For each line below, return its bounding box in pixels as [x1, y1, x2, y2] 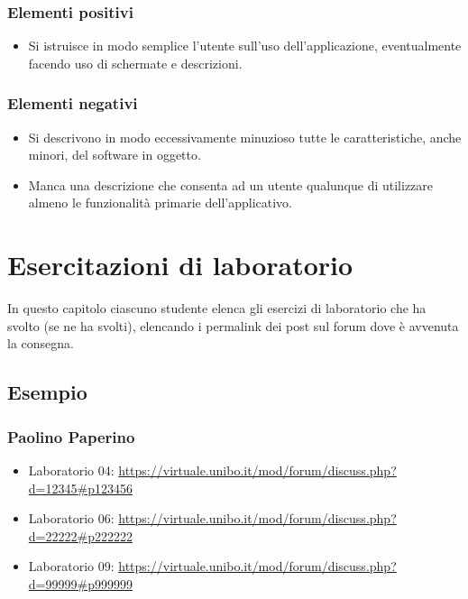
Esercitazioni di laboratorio [7, 246, 353, 283]
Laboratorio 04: [28, 460, 115, 479]
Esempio [7, 378, 87, 406]
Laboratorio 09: [28, 557, 115, 576]
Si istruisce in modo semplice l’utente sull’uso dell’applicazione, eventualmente [28, 36, 462, 55]
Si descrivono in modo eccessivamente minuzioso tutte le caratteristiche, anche [28, 127, 462, 146]
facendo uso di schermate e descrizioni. [28, 53, 243, 72]
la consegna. [7, 334, 74, 353]
